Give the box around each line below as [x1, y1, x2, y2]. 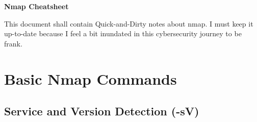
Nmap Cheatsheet [4, 1, 69, 11]
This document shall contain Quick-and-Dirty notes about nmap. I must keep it [4, 18, 253, 29]
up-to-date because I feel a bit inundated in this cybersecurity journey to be [4, 28, 242, 39]
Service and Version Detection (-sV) [4, 103, 199, 119]
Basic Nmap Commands [4, 68, 177, 89]
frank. [4, 38, 22, 48]
